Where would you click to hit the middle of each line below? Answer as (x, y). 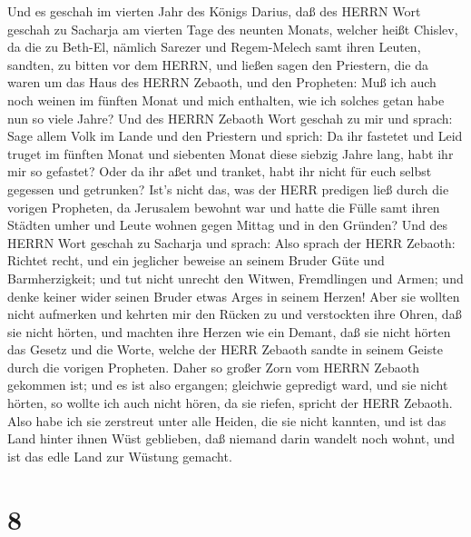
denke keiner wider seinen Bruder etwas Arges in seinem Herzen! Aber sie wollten (234, 296)
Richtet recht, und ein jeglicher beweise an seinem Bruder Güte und (196, 260)
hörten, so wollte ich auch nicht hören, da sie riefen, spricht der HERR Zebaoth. (230, 403)
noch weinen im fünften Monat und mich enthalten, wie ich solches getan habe (226, 99)
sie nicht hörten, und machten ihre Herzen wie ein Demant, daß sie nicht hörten (229, 331)
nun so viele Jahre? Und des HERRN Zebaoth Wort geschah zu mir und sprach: (230, 118)
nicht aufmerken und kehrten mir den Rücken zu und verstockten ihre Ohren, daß (235, 314)
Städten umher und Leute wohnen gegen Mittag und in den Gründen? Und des (228, 225)
